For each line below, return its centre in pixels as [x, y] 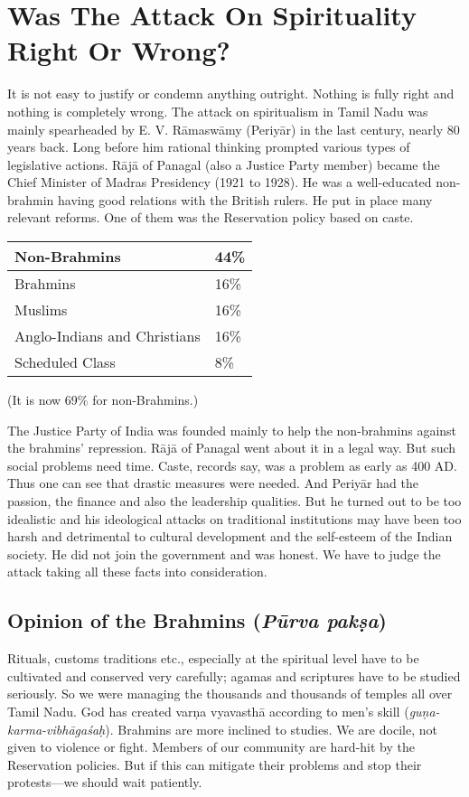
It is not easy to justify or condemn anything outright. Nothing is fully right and [231, 94]
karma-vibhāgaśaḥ [56, 729]
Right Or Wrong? [119, 50]
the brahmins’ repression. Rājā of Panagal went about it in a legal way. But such [232, 448]
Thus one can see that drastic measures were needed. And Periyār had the [213, 483]
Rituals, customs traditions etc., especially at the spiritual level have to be [213, 658]
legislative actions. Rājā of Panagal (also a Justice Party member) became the [224, 164]
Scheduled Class [65, 362]
